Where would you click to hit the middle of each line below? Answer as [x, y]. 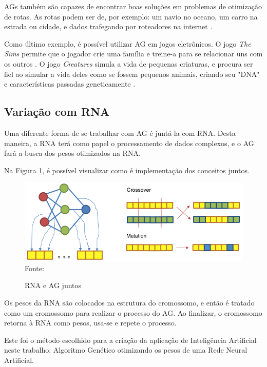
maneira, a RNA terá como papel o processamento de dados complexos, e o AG [129, 143]
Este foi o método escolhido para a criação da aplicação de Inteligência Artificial [130, 340]
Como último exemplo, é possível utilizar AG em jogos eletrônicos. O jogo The [128, 43]
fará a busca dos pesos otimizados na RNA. [72, 153]
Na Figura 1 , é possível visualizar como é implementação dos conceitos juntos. [127, 170]
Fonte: [34, 268]
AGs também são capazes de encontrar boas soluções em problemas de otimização [133, 6]
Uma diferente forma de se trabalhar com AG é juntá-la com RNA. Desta [120, 132]
